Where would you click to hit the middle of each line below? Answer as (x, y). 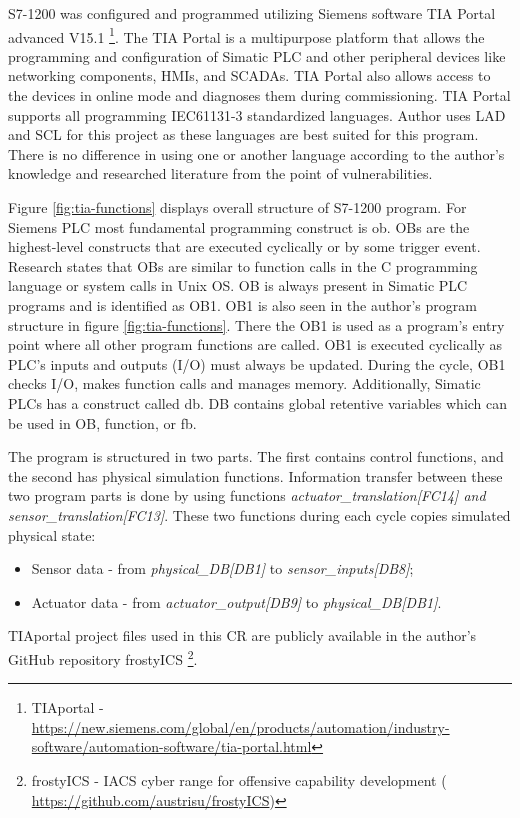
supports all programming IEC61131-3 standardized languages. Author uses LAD (257, 114)
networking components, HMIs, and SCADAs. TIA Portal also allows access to (249, 75)
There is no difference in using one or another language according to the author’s (256, 153)
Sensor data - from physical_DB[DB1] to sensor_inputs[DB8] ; (222, 568)
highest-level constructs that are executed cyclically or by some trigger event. (244, 246)
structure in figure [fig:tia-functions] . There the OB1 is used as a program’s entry (256, 324)
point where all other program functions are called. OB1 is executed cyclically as (255, 344)
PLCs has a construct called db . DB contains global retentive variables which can (258, 402)
